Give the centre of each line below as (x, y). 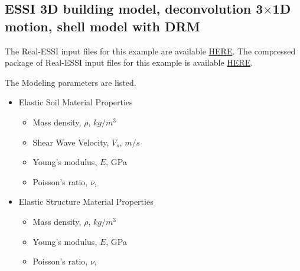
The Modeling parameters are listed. (71, 82)
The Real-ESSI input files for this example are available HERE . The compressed (150, 51)
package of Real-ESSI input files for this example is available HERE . (129, 62)
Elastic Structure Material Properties (86, 201)
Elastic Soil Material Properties (76, 102)
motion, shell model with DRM (102, 26)
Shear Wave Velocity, (71, 142)
